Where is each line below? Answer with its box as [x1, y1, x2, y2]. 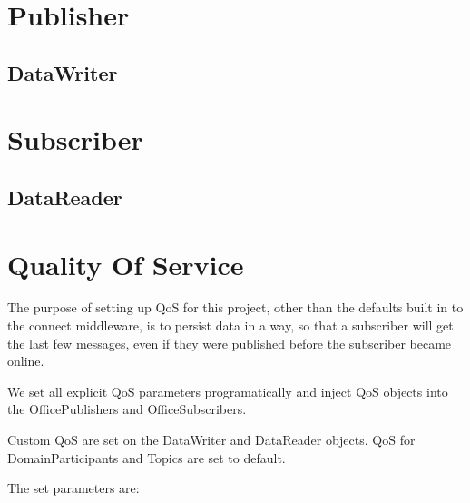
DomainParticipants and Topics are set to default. [7, 448, 286, 467]
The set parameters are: [7, 478, 140, 498]
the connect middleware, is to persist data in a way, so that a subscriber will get [7, 316, 454, 335]
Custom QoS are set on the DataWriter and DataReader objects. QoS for [7, 430, 416, 449]
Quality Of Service [7, 245, 244, 282]
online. [7, 351, 44, 370]
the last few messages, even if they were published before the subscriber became [7, 333, 452, 352]
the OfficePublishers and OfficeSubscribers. [7, 399, 247, 419]
